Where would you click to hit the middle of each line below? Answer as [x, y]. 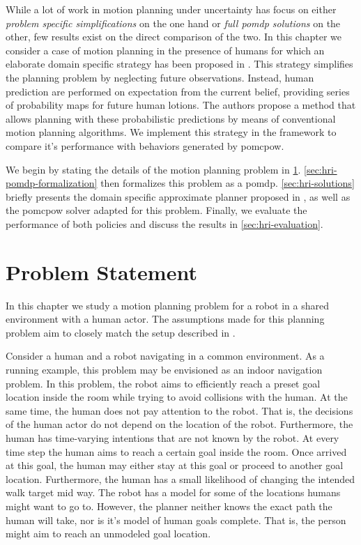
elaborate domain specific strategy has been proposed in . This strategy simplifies [179, 64]
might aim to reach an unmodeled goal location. [108, 534]
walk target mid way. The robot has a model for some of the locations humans [173, 492]
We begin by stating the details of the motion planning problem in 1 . [153, 169]
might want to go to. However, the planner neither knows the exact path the [169, 506]
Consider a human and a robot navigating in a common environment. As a [165, 356]
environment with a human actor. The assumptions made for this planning [165, 319]
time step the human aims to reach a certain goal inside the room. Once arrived [176, 451]
